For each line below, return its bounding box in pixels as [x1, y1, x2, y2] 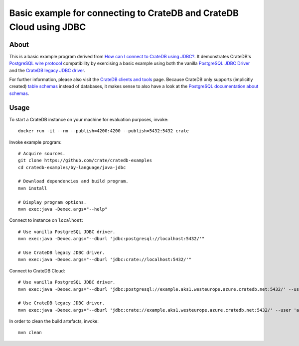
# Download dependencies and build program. [18, 178, 129, 184]
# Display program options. [18, 199, 87, 205]
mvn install [18, 185, 47, 191]
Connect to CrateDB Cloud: [9, 267, 65, 273]
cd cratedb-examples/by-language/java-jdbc [18, 165, 126, 170]
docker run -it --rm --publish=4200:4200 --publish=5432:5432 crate [18, 128, 189, 134]
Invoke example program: [9, 139, 62, 145]
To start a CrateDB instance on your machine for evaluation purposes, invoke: [9, 116, 169, 122]
